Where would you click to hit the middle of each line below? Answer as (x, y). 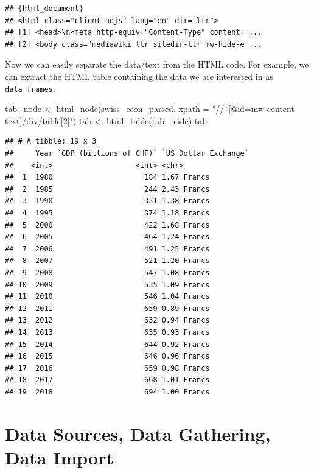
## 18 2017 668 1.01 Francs (107, 380)
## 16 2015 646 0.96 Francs (107, 356)
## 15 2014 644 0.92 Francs (107, 344)
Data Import (59, 457)
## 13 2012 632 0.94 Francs (107, 321)
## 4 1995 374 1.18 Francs (107, 213)
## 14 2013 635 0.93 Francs (107, 332)
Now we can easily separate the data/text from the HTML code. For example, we (157, 64)
